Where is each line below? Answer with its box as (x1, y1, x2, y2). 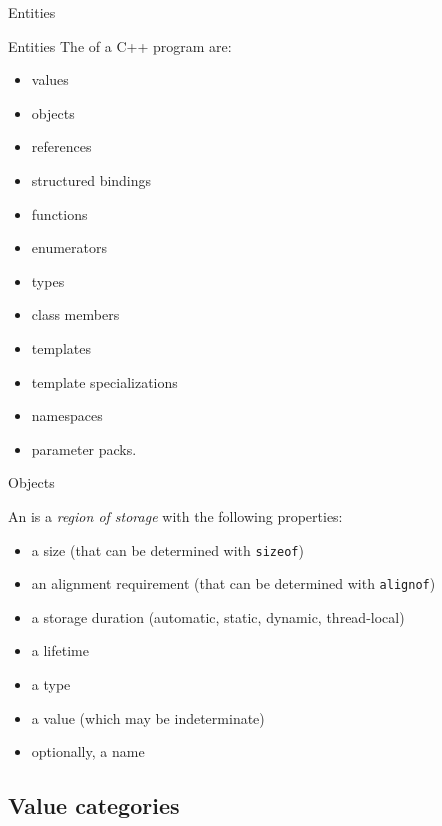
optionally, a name (31, 741, 145, 762)
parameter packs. (31, 438, 137, 459)
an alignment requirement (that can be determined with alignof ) (31, 573, 436, 594)
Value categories (8, 790, 180, 821)
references (31, 136, 92, 157)
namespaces (31, 405, 103, 426)
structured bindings (31, 169, 152, 190)
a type (31, 674, 71, 694)
